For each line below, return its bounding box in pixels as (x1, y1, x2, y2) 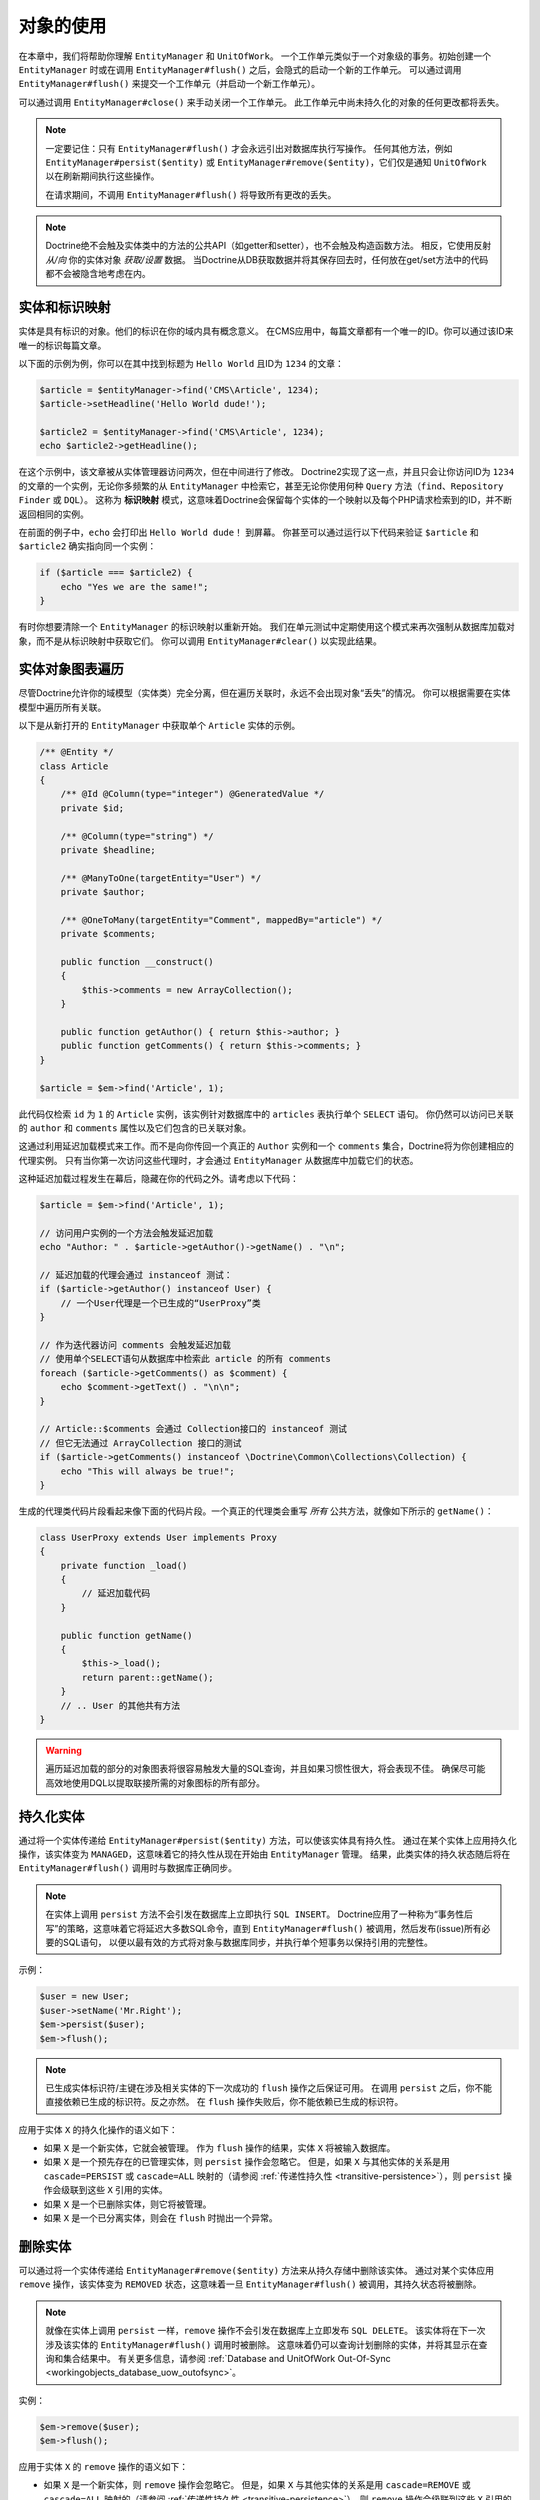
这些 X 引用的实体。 (86, 2184, 169, 2196)
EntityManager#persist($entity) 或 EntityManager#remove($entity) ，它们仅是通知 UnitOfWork (45, 156, 487, 168)
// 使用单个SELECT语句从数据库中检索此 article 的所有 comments (39, 1353, 332, 1365)
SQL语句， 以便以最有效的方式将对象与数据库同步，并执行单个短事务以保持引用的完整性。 (62, 1936, 434, 1948)
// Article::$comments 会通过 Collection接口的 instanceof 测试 (39, 1423, 347, 1435)
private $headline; (60, 844, 157, 855)
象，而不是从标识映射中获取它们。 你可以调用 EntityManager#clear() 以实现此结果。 (18, 635, 382, 647)
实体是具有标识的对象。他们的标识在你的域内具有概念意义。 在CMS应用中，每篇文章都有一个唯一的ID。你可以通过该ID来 (18, 325, 514, 337)
